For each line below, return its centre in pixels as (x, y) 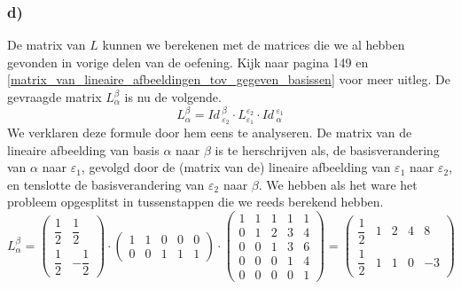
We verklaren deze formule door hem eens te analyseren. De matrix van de (210, 132)
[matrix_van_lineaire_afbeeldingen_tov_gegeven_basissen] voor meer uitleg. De (229, 79)
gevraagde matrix (55, 97)
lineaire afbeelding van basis (83, 149)
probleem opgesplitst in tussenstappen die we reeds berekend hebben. (195, 202)
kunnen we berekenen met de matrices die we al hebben (254, 45)
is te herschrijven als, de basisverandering (327, 149)
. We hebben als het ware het (338, 184)
